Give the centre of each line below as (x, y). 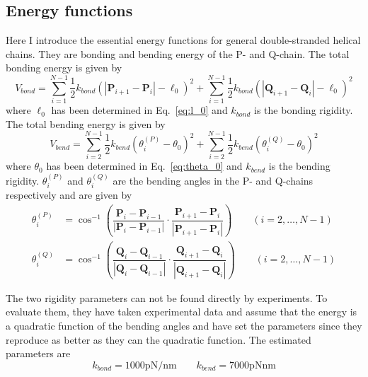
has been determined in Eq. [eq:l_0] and (139, 110)
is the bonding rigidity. (304, 110)
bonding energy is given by (64, 68)
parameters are (38, 353)
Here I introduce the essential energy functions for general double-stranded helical (183, 40)
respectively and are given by (69, 195)
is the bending (299, 166)
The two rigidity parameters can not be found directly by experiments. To (167, 297)
